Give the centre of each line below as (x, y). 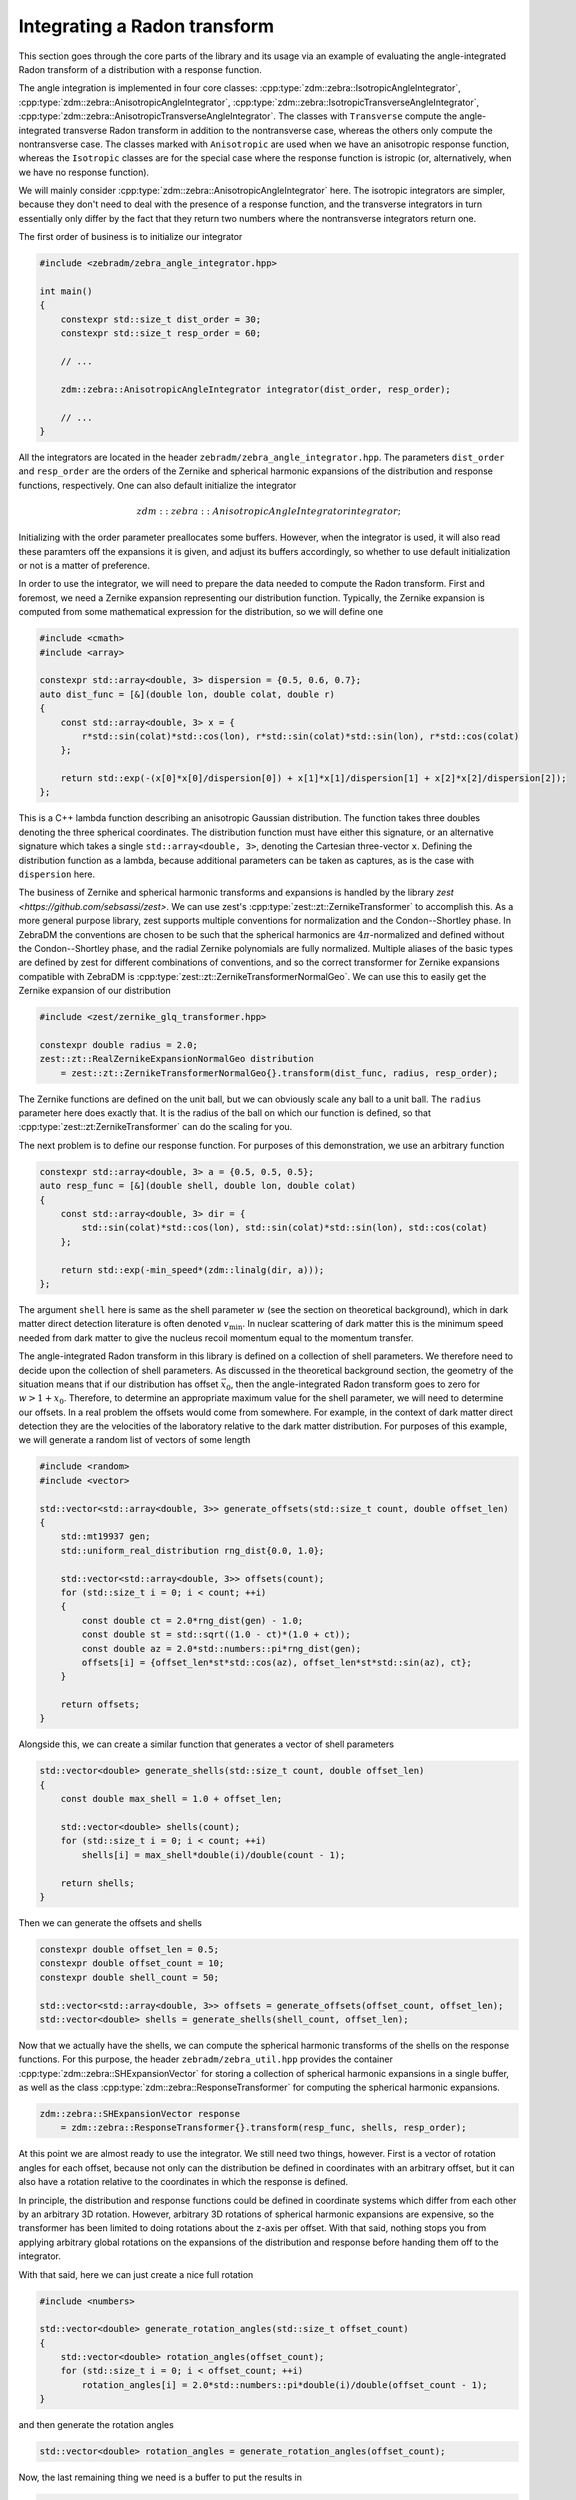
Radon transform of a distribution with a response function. (140, 69)
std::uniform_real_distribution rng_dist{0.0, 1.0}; (192, 1550)
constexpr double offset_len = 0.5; (129, 1949)
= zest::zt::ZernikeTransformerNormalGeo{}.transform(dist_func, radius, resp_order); (279, 1073)
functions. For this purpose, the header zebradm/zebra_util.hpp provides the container (206, 2059)
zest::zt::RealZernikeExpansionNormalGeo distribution (176, 1059)
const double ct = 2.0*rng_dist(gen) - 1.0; (192, 1620)
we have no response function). (84, 172)
